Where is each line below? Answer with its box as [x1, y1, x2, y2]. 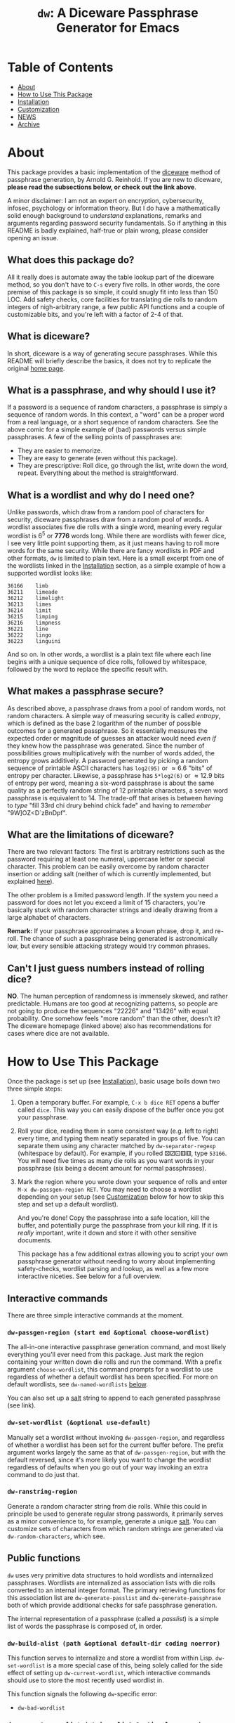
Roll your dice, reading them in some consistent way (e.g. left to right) [17, 1126, 219, 1136]
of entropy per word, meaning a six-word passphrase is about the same [7, 779, 215, 787]
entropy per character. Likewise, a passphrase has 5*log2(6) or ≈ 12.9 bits [7, 771, 224, 779]
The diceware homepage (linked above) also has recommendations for [7, 1022, 212, 1030]
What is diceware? [7, 330, 90, 342]
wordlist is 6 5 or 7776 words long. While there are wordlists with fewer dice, [7, 531, 227, 540]
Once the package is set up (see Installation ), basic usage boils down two [7, 1077, 220, 1086]
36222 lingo [7, 631, 52, 639]
